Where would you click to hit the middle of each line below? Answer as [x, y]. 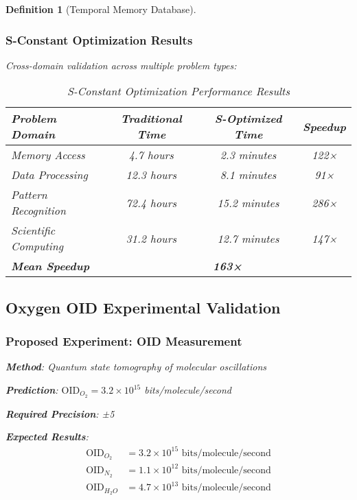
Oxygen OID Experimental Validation [143, 307]
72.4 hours [151, 202]
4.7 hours [151, 155]
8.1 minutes [248, 175]
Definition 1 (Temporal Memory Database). [101, 9]
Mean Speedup [50, 266]
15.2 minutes [248, 202]
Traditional [151, 119]
